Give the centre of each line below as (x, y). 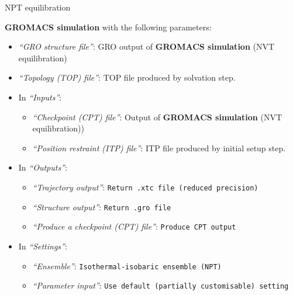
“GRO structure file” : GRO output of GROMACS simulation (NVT (146, 46)
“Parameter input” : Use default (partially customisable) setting (161, 285)
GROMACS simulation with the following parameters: (108, 27)
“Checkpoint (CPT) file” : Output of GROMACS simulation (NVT (157, 117)
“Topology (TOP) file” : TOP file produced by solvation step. (127, 77)
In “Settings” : (43, 246)
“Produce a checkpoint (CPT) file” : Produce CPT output (134, 226)
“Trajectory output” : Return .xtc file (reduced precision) (145, 187)
